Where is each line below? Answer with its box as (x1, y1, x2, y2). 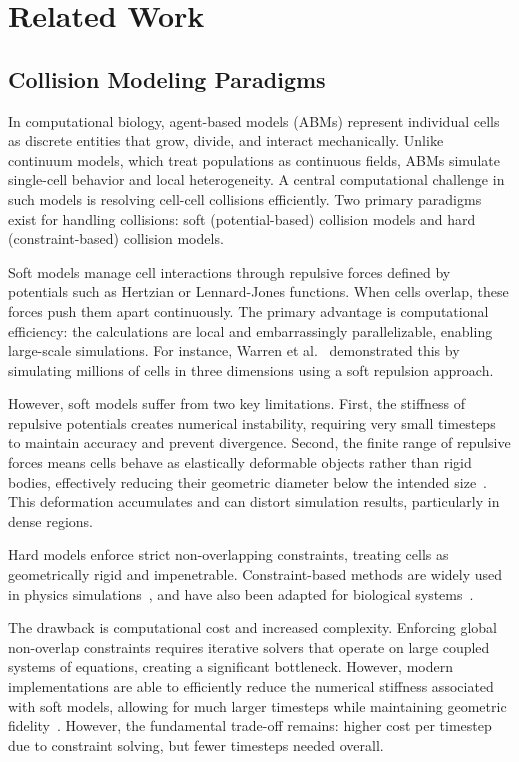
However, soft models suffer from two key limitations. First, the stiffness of (8, 393, 466, 414)
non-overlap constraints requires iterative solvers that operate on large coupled (8, 636, 490, 657)
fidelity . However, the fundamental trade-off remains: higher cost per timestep (8, 715, 492, 736)
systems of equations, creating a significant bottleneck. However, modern (8, 656, 453, 677)
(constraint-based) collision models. (8, 228, 224, 249)
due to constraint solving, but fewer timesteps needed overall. (8, 734, 384, 755)
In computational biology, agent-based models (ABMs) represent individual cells (8, 110, 500, 131)
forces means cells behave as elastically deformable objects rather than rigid (8, 452, 472, 473)
